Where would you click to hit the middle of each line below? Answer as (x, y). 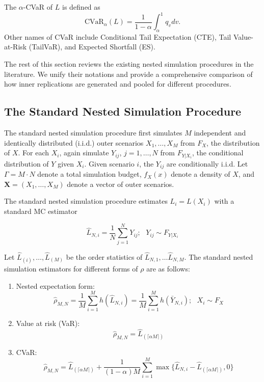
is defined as (81, 7)
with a (224, 201)
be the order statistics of (104, 256)
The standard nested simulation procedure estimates (86, 201)
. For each (34, 153)
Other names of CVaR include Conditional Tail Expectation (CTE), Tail (118, 36)
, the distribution (233, 142)
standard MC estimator (41, 211)
